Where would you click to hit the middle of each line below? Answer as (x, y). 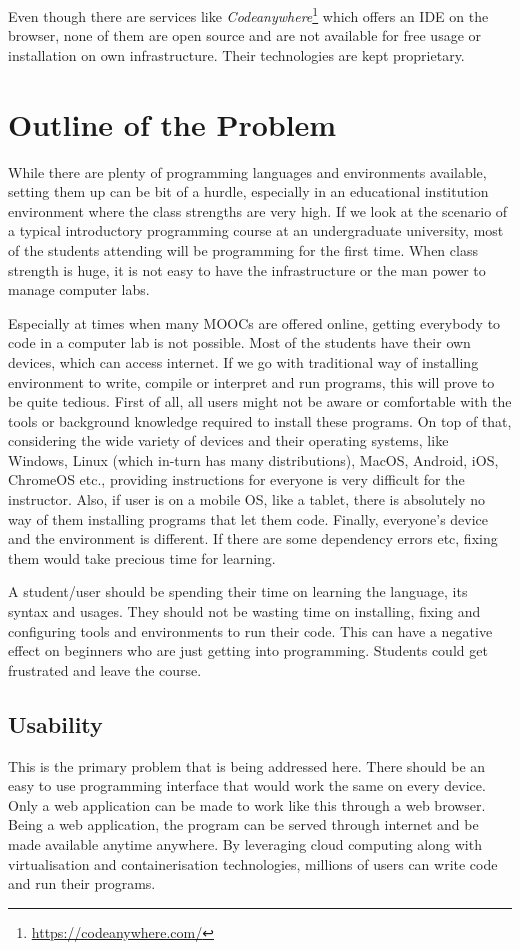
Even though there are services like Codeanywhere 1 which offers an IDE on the (248, 14)
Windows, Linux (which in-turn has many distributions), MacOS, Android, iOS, (253, 459)
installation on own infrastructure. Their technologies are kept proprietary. (236, 54)
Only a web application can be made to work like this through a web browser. (247, 804)
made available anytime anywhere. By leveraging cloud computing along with (245, 843)
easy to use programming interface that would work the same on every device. (247, 785)
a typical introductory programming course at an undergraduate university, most (256, 230)
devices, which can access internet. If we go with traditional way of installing (243, 361)
